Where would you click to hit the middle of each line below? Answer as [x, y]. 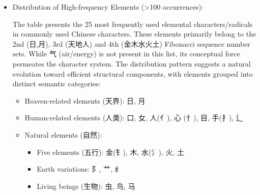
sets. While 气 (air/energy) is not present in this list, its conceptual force [126, 54]
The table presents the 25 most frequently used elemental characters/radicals [133, 24]
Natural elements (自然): [63, 134]
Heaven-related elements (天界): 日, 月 [85, 100]
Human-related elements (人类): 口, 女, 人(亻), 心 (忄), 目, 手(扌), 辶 [134, 118]
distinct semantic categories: [56, 84]
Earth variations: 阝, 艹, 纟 [79, 169]
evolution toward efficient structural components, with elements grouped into [133, 73]
